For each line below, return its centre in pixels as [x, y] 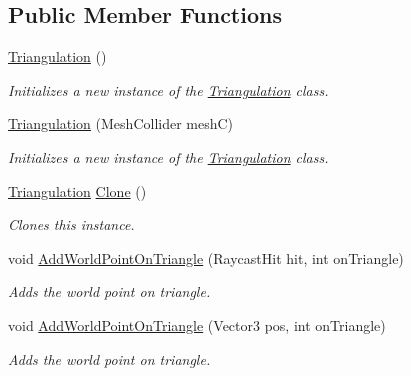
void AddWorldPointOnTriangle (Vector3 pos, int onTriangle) [197, 324]
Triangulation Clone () [77, 190]
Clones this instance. [71, 224]
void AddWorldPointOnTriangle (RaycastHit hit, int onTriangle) [206, 257]
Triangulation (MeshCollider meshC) [121, 123]
